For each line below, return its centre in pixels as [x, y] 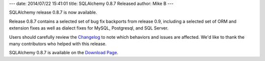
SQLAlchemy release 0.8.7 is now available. [53, 13]
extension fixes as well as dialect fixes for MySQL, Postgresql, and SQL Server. [89, 28]
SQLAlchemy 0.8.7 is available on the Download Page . [64, 53]
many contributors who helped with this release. [58, 44]
